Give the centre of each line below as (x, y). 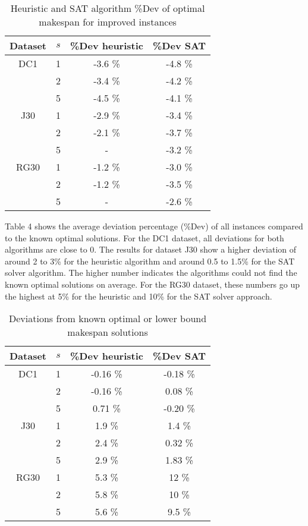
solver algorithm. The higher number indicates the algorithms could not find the (151, 273)
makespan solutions (108, 332)
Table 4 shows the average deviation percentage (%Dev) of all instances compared (154, 226)
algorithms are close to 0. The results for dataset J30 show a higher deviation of (151, 249)
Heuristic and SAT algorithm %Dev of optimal (108, 8)
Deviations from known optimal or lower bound (108, 319)
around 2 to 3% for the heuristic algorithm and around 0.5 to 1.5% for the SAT (150, 261)
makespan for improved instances (108, 22)
